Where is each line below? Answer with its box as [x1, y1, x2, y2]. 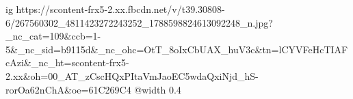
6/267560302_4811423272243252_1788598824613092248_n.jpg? [5, 15, 273, 29]
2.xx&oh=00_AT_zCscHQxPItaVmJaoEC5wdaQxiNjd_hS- [5, 68, 259, 83]
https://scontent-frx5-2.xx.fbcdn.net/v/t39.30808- [16, 2, 225, 16]
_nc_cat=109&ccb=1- [5, 29, 101, 43]
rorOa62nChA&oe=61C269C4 [5, 82, 131, 96]
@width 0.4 [134, 82, 181, 96]
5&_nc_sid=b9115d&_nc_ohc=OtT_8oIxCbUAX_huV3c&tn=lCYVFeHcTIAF [5, 42, 348, 56]
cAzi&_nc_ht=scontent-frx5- [5, 55, 129, 70]
